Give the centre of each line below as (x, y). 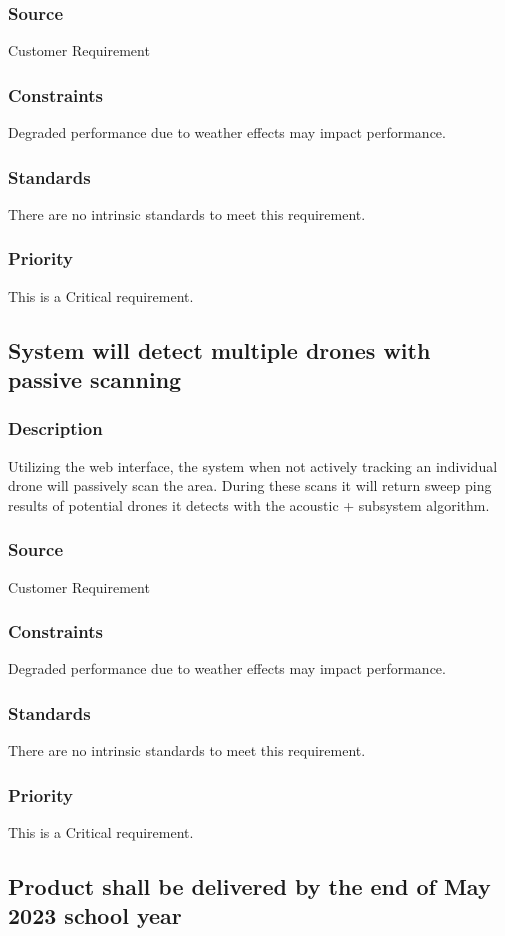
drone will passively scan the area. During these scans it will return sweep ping (250, 485)
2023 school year (95, 915)
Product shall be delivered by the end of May (249, 886)
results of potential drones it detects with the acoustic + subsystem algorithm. (249, 504)
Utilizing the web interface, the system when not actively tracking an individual (253, 465)
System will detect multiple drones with (219, 349)
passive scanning (95, 379)
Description (55, 428)
